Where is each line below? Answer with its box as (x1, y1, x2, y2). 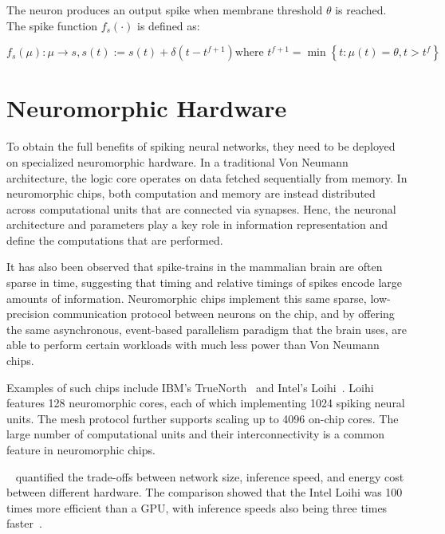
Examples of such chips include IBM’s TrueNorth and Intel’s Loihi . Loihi (6, 379, 374, 395)
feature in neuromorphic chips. (6, 442, 156, 457)
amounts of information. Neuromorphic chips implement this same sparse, (6, 289, 367, 306)
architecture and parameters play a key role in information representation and (6, 216, 388, 233)
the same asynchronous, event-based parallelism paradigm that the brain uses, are (6, 320, 407, 337)
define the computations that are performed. (6, 231, 223, 248)
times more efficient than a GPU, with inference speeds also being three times (6, 499, 388, 516)
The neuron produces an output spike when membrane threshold (6, 2, 323, 18)
